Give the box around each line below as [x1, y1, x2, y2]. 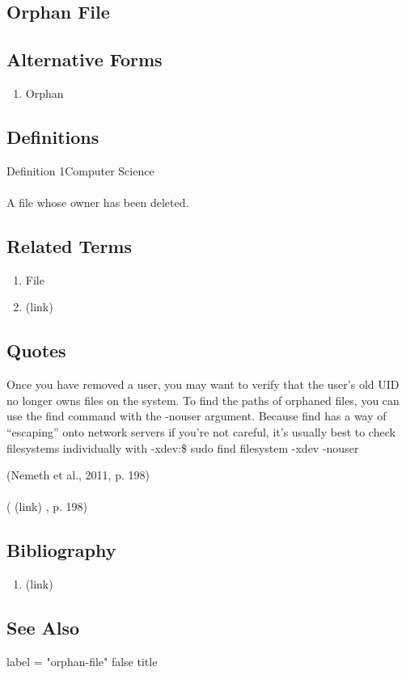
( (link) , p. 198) [6, 498, 87, 515]
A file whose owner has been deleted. [6, 193, 189, 210]
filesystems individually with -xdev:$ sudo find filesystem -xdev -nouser [6, 439, 359, 456]
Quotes [6, 338, 66, 363]
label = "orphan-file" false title [6, 652, 158, 669]
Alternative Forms [6, 47, 163, 72]
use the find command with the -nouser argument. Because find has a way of [6, 407, 387, 424]
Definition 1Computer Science [6, 162, 154, 179]
